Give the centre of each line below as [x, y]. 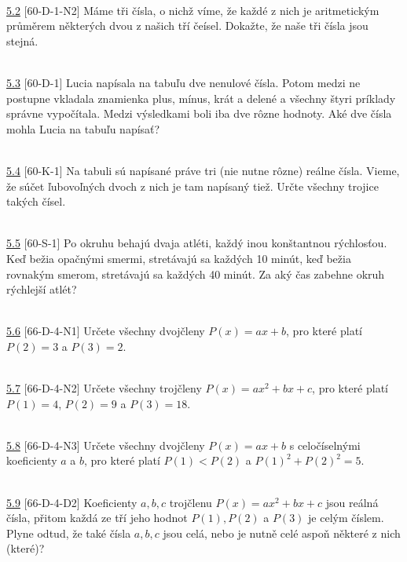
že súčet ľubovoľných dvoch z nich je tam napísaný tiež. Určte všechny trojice [192, 186]
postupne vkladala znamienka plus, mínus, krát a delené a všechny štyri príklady [201, 98]
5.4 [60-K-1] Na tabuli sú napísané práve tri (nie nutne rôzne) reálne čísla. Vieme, [203, 170]
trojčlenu [191, 502]
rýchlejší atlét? [42, 289]
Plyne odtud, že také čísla [69, 533]
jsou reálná [352, 502]
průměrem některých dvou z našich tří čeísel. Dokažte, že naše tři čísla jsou [187, 26]
